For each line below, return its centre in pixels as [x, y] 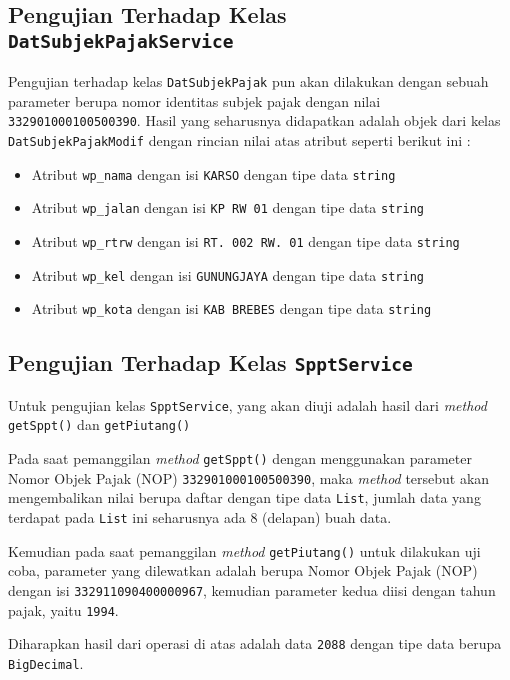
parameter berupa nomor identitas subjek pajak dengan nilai [194, 100]
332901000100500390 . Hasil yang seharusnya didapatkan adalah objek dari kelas [254, 120]
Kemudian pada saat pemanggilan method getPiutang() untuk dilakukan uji [244, 550]
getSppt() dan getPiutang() [99, 424]
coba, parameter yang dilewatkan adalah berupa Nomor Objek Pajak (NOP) [243, 570]
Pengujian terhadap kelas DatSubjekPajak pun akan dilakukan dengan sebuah [248, 81]
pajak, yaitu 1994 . [63, 609]
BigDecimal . [46, 662]
